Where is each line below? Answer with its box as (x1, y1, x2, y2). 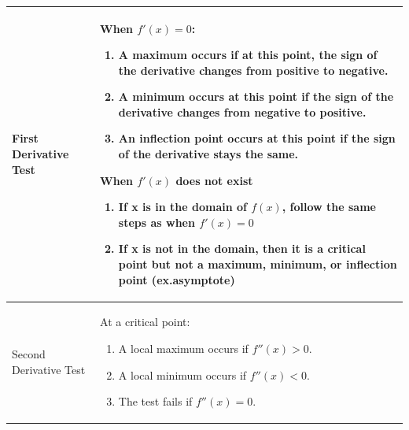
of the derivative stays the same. (118, 146, 299, 162)
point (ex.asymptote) (118, 271, 235, 287)
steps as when (118, 213, 195, 230)
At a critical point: (100, 313, 190, 330)
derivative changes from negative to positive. (118, 103, 367, 120)
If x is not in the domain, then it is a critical (118, 240, 366, 257)
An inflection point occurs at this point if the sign (118, 130, 396, 146)
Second (12, 346, 46, 362)
